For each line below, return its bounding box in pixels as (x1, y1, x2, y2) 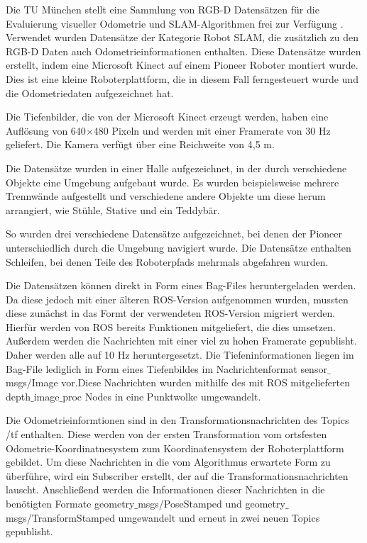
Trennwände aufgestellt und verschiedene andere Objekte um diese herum (6, 189, 326, 203)
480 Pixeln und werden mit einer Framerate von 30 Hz (93, 123, 331, 138)
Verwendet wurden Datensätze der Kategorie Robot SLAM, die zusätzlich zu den (6, 30, 359, 45)
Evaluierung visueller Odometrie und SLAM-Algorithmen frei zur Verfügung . (6, 16, 344, 30)
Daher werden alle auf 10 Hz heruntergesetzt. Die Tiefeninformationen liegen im (6, 347, 354, 362)
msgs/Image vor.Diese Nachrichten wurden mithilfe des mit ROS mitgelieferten (6, 375, 350, 390)
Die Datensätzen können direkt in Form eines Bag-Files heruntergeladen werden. (6, 278, 356, 293)
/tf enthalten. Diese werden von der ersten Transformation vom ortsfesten (6, 427, 327, 442)
